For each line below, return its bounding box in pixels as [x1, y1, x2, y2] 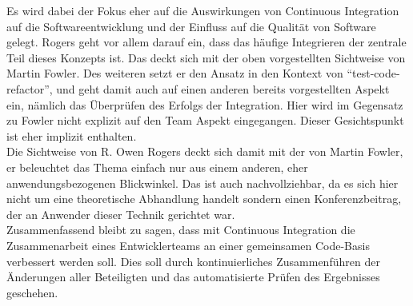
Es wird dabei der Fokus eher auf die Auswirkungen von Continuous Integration [6, 2, 399, 18]
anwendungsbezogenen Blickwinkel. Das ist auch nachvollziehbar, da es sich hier [6, 174, 399, 191]
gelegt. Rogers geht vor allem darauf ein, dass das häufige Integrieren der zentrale [6, 34, 407, 50]
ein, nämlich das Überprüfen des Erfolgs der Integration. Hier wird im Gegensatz [6, 96, 403, 113]
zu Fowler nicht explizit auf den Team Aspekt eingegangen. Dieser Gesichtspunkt [6, 112, 404, 129]
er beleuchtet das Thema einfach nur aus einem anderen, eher [6, 158, 308, 175]
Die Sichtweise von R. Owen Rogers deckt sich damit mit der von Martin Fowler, [6, 143, 403, 160]
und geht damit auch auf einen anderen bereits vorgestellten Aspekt [56, 80, 390, 97]
